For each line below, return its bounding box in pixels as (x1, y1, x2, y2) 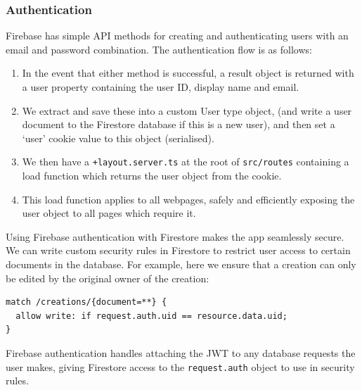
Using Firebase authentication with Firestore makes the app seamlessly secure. (6, 229, 344, 244)
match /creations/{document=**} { (6, 297, 167, 308)
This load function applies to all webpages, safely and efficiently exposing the (22, 191, 355, 206)
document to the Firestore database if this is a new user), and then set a (22, 117, 335, 132)
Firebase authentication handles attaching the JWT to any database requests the (6, 345, 356, 360)
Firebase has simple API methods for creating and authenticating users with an (6, 28, 349, 43)
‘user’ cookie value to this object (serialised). (22, 130, 214, 145)
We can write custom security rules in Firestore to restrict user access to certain (6, 243, 351, 258)
